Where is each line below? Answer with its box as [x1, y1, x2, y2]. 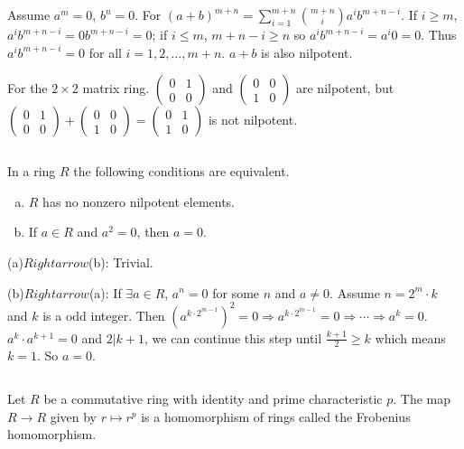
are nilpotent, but [295, 79, 394, 98]
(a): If [88, 283, 122, 302]
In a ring [7, 162, 56, 181]
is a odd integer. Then [42, 305, 165, 324]
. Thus [421, 25, 457, 43]
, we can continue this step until [144, 328, 322, 347]
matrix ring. [82, 79, 150, 98]
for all [88, 42, 122, 61]
